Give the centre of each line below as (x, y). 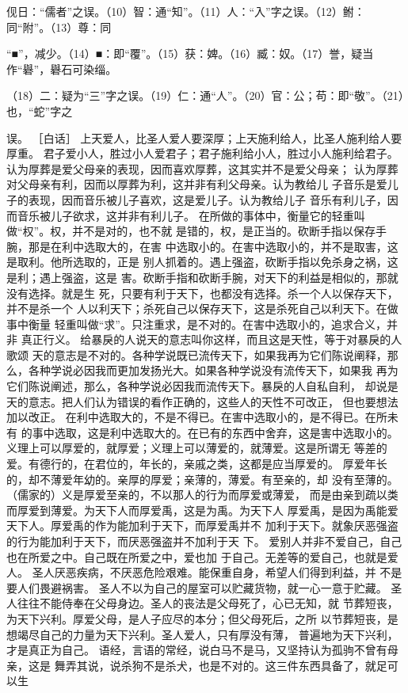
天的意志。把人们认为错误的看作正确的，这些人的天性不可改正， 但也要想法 (202, 401)
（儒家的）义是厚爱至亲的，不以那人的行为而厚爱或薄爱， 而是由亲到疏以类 (202, 495)
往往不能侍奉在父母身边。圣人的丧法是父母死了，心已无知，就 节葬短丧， (208, 603)
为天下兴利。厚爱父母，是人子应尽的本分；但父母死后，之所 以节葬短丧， (197, 618)
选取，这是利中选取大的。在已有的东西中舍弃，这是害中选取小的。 (226, 432)
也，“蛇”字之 (40, 110)
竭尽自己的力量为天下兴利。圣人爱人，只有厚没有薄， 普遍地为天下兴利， (208, 634)
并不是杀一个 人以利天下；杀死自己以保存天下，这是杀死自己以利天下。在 (197, 308)
